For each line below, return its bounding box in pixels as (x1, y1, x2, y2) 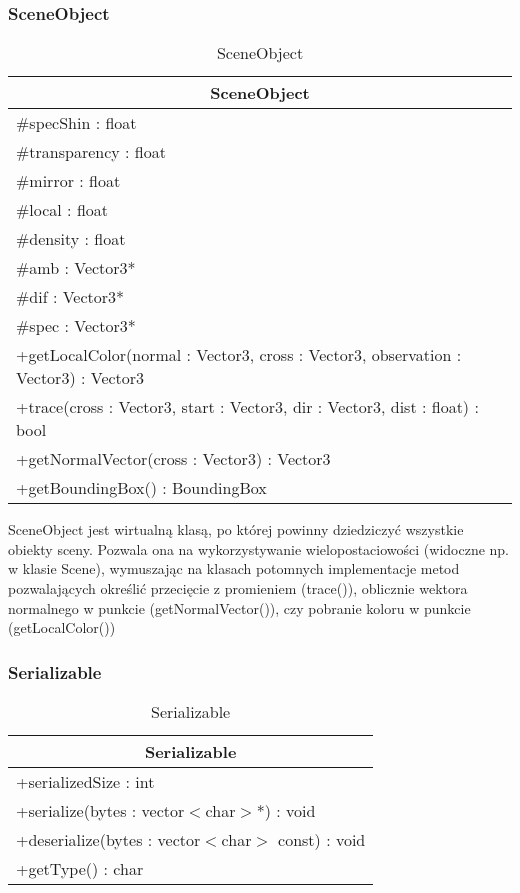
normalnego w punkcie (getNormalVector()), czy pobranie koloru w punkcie (8, 597, 471, 618)
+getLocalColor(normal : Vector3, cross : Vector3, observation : (16, 343, 462, 367)
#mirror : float (16, 169, 121, 193)
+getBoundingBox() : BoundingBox (16, 476, 267, 500)
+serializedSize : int (16, 770, 155, 793)
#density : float (16, 227, 126, 251)
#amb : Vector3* (16, 256, 136, 280)
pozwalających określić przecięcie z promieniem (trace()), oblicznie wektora (8, 578, 468, 598)
